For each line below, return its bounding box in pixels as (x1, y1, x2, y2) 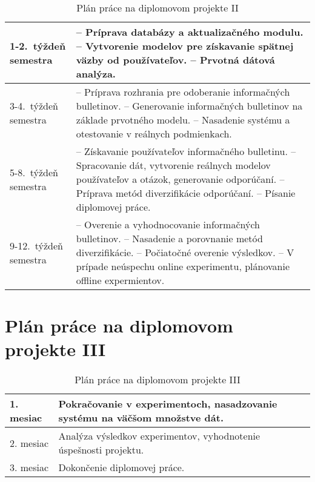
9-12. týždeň (10, 238, 64, 253)
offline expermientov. (76, 273, 165, 287)
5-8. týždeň (10, 165, 59, 179)
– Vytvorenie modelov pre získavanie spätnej (76, 39, 294, 53)
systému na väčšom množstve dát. (58, 411, 224, 425)
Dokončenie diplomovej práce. (58, 460, 185, 475)
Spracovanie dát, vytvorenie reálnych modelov (76, 158, 271, 172)
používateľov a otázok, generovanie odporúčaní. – (76, 172, 285, 186)
